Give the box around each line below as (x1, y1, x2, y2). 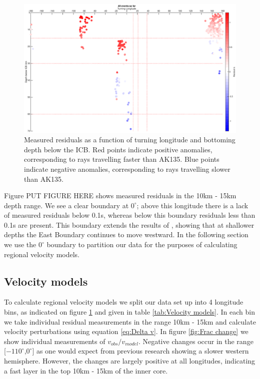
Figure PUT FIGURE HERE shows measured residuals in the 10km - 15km (4, 190, 236, 201)
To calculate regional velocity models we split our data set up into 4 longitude (4, 297, 243, 307)
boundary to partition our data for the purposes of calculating (46, 239, 237, 250)
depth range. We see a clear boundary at (4, 200, 129, 210)
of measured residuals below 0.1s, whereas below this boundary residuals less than (4, 210, 255, 220)
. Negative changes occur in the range (138, 336, 253, 346)
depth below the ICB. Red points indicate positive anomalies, (24, 144, 212, 154)
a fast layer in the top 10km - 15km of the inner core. (4, 365, 168, 376)
